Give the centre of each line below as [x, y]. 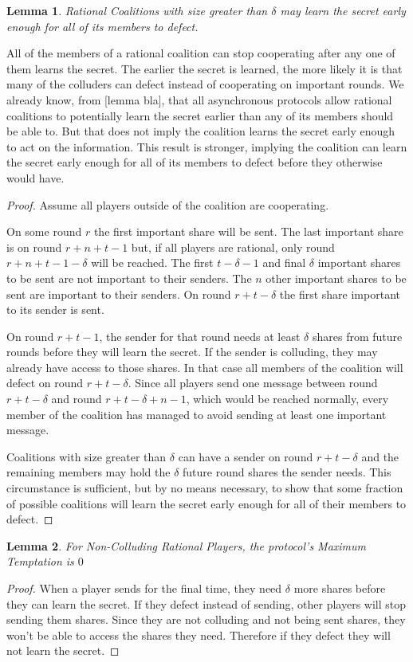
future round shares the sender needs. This [287, 472]
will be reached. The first [152, 262]
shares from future [357, 336]
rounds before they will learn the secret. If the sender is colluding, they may [192, 352]
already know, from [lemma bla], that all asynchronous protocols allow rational [199, 99]
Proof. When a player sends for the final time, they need [144, 588]
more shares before [340, 588]
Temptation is [40, 561]
